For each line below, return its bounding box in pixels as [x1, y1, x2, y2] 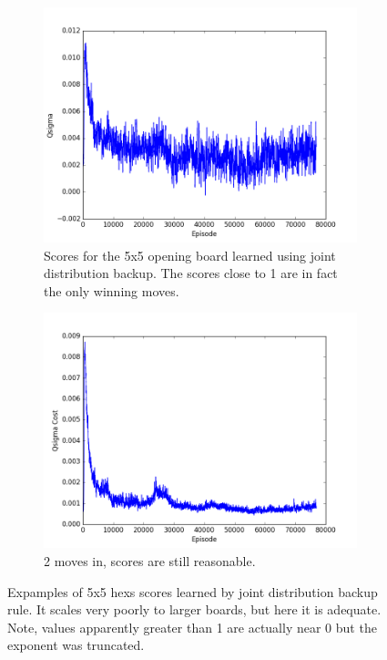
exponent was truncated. [7, 635, 145, 655]
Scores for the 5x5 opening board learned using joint [44, 245, 336, 264]
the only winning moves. [44, 281, 179, 300]
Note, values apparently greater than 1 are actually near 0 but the [7, 617, 377, 636]
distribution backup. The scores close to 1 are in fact [44, 263, 338, 283]
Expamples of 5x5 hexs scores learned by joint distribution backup [7, 582, 378, 601]
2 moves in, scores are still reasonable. [44, 551, 256, 570]
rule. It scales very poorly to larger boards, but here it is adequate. [7, 600, 382, 619]
